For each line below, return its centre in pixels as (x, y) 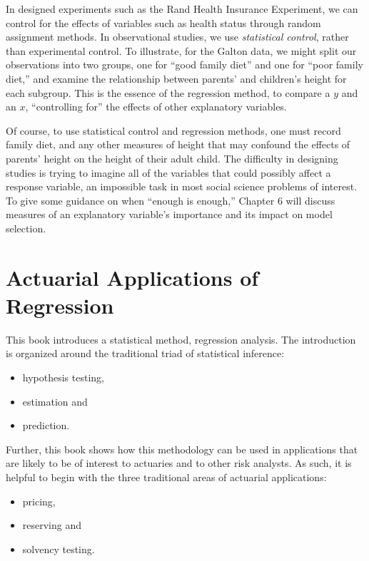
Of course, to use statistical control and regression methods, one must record (173, 130)
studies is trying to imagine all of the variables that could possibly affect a (168, 172)
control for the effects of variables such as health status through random (163, 22)
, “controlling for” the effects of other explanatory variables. (156, 107)
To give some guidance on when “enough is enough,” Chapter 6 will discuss (171, 200)
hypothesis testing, (63, 377)
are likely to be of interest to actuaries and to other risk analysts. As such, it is (179, 463)
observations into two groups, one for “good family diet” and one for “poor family (184, 65)
